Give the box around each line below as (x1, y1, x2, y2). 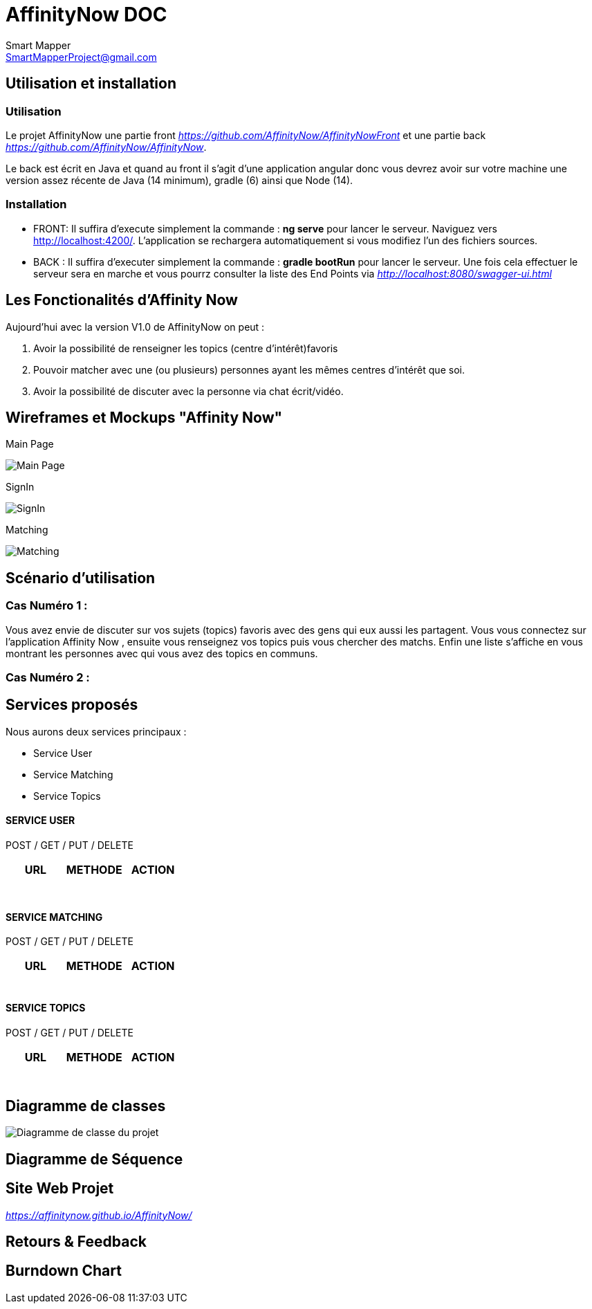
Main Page (6, 438, 54, 450)
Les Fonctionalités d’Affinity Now (6, 291, 238, 309)
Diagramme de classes (6, 1097, 166, 1115)
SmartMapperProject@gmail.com (6, 51, 157, 63)
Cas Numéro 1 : (6, 598, 88, 613)
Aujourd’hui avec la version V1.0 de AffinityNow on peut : (6, 320, 265, 333)
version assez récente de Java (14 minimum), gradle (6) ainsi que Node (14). (6, 174, 353, 186)
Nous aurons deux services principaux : (6, 725, 187, 738)
